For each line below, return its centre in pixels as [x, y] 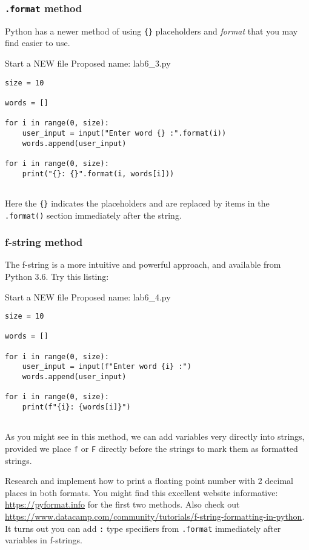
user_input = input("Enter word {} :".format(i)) [124, 133]
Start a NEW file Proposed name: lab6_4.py [88, 297]
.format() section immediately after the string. [93, 215]
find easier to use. [38, 43]
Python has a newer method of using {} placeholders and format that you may [151, 31]
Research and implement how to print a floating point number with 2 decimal [149, 481]
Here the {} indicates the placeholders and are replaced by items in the [137, 203]
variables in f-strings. [44, 540]
